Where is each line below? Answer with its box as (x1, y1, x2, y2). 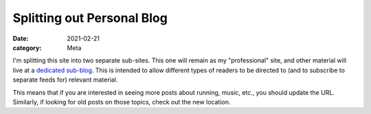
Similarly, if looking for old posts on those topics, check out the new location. (12, 98, 231, 106)
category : (12, 43, 42, 52)
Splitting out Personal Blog (12, 10, 168, 25)
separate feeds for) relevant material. (12, 76, 118, 84)
